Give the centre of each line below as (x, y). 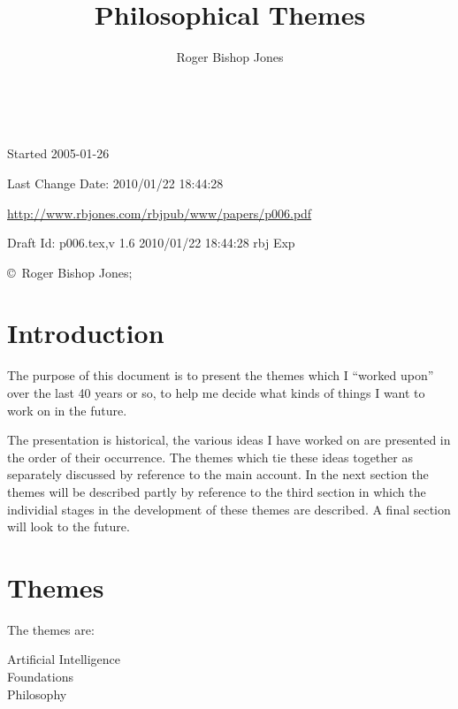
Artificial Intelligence (64, 659)
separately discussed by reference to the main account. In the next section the (218, 474)
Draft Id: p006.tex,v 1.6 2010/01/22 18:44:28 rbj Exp (151, 243)
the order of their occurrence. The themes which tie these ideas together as (210, 457)
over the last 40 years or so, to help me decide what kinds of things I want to (216, 393)
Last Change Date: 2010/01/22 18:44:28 (115, 183)
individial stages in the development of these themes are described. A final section (229, 509)
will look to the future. (69, 526)
